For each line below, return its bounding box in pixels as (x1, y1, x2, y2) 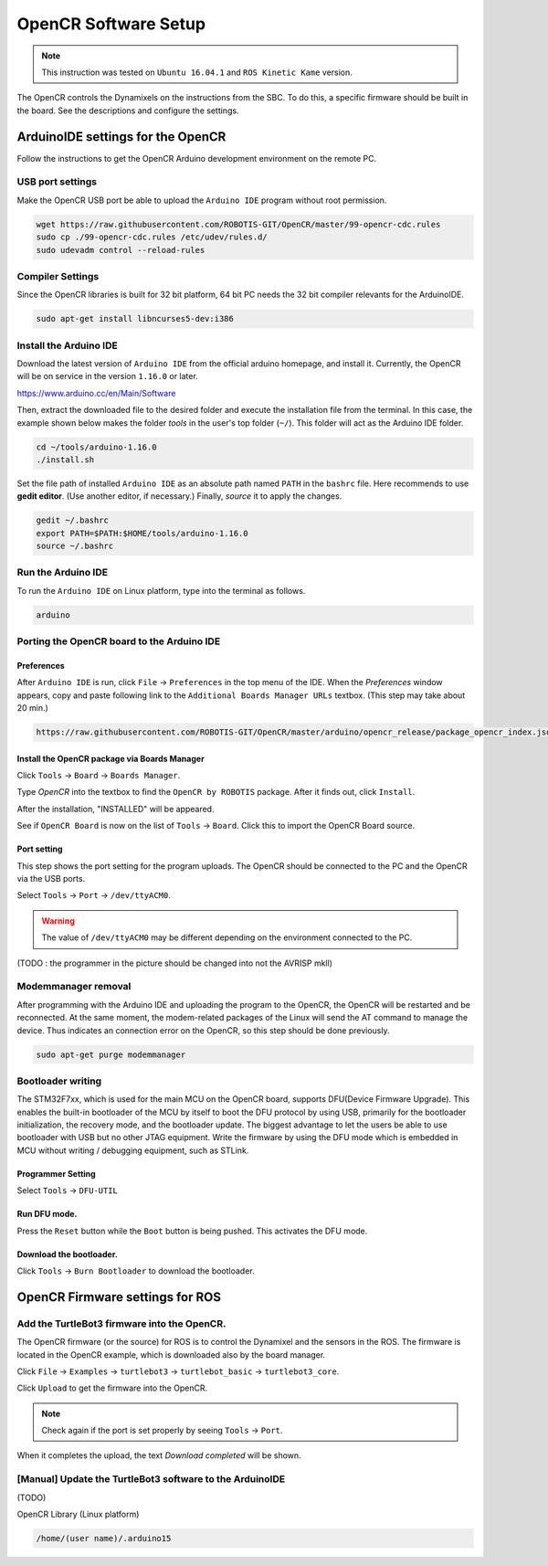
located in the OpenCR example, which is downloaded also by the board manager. (16, 1349, 326, 1360)
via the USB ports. (16, 873, 86, 884)
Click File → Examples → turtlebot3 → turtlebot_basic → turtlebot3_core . (16, 1366, 340, 1377)
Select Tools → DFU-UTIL (16, 1185, 119, 1196)
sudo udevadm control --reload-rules (36, 245, 205, 255)
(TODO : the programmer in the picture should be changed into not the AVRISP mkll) (16, 958, 333, 968)
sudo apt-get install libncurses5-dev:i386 (36, 313, 235, 324)
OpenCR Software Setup (16, 14, 205, 34)
